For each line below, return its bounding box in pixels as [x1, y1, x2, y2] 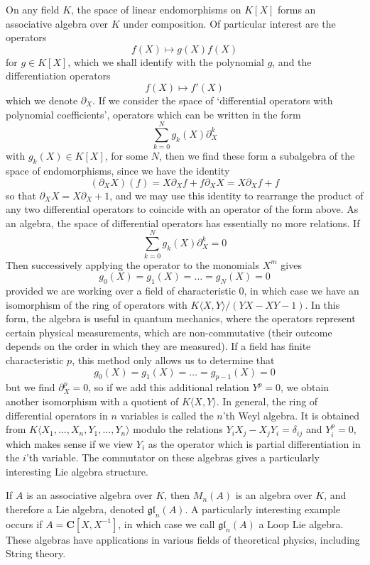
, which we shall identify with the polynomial [67, 54, 264, 69]
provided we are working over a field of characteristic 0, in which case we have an [6, 282, 359, 297]
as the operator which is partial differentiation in [148, 436, 361, 451]
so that [6, 187, 36, 202]
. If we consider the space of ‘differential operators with [92, 92, 333, 107]
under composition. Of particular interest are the [123, 16, 336, 31]
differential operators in [6, 407, 108, 422]
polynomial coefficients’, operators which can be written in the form [6, 106, 301, 121]
